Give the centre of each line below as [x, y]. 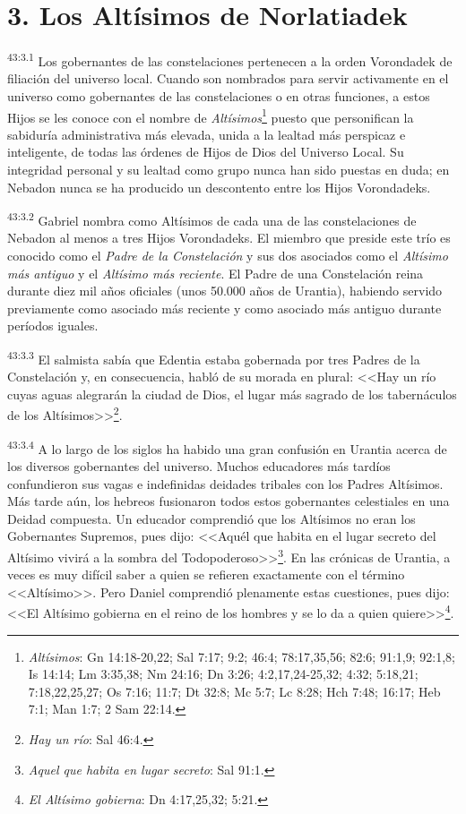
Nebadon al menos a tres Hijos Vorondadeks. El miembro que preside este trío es [229, 238]
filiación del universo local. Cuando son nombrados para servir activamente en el [228, 78]
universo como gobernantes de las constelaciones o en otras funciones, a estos [219, 95]
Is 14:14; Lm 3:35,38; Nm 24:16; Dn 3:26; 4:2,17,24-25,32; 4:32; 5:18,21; [223, 674]
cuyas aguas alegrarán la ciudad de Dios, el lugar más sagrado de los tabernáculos [232, 394]
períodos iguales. [53, 326]
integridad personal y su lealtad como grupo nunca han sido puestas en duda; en [229, 169]
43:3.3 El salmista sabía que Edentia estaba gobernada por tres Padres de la [214, 358]
